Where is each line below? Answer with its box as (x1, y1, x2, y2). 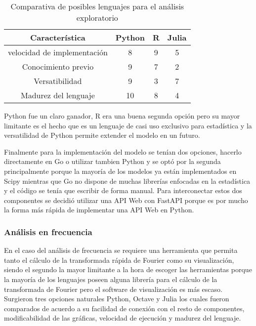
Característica (30, 32, 85, 43)
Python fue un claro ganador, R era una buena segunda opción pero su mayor (4, 111, 240, 121)
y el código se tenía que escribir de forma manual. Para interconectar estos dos (4, 185, 242, 196)
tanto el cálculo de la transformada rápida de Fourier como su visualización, (4, 254, 234, 265)
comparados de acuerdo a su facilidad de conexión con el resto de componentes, (4, 303, 245, 313)
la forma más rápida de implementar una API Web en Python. (4, 204, 194, 215)
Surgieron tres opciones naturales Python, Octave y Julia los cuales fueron (4, 293, 229, 304)
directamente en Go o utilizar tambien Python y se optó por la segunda (4, 156, 221, 166)
